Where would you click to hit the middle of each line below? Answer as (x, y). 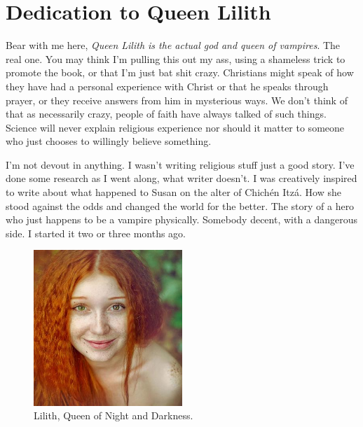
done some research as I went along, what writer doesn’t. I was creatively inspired (181, 178)
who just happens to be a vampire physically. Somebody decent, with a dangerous (182, 219)
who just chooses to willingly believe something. (109, 141)
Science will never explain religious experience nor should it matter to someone (175, 127)
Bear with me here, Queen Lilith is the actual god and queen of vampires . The (173, 45)
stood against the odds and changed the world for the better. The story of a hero (180, 205)
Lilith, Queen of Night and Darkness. (114, 415)
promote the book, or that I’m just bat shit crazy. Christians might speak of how (180, 72)
